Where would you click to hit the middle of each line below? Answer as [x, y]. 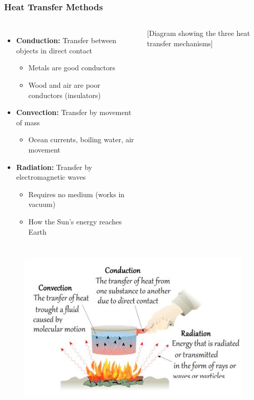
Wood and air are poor [64, 85]
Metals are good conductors [72, 68]
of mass [28, 122]
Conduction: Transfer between [66, 40]
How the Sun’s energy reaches [75, 221]
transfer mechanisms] [180, 43]
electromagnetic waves [51, 177]
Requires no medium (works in [77, 194]
